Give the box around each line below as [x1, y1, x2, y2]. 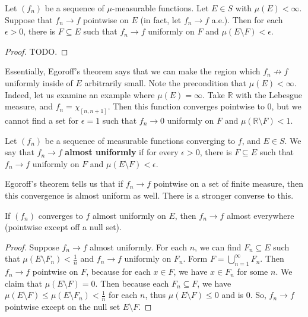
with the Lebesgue [236, 88, 302, 101]
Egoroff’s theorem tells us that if [5, 177, 123, 190]
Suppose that [5, 13, 53, 26]
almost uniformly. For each [90, 240, 188, 253]
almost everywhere [227, 209, 294, 221]
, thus [145, 288, 166, 301]
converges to [38, 209, 83, 221]
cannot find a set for [5, 114, 79, 127]
